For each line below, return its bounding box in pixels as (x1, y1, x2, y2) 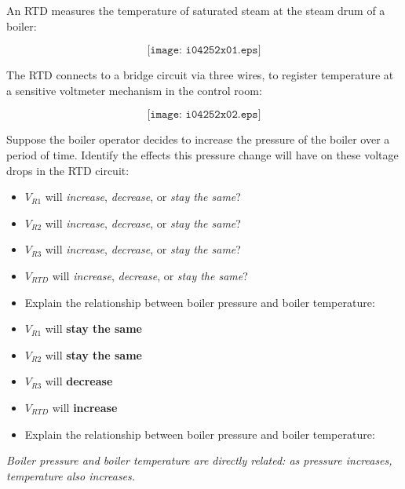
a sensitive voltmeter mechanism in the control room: (6, 82, 262, 98)
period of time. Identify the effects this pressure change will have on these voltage (6, 146, 399, 162)
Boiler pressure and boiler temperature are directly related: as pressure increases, (6, 452, 392, 469)
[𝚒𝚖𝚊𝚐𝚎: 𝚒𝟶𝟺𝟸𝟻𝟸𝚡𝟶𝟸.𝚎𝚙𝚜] (147, 109, 261, 121)
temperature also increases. (6, 467, 136, 484)
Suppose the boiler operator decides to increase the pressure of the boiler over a (6, 131, 390, 148)
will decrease (45, 373, 113, 389)
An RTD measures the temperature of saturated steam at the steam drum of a (6, 2, 385, 18)
